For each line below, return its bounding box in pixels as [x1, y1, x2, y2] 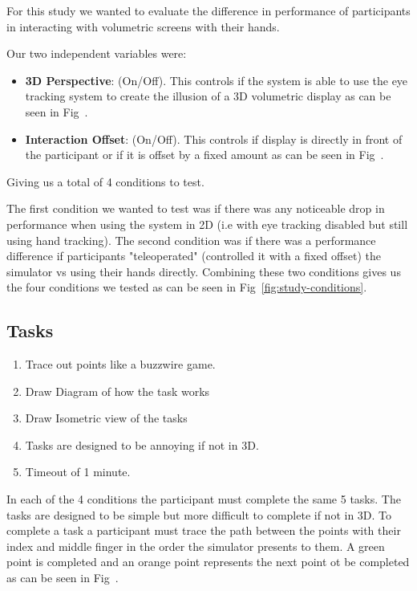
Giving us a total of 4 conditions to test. [6, 173, 204, 190]
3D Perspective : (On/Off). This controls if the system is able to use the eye [25, 71, 408, 88]
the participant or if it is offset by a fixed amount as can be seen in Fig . [25, 146, 384, 163]
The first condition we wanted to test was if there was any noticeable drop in [6, 200, 385, 217]
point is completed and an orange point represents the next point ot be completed [6, 553, 410, 570]
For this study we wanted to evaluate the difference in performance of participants [6, 2, 411, 18]
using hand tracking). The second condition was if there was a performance [6, 231, 376, 248]
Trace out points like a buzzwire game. [25, 356, 216, 373]
